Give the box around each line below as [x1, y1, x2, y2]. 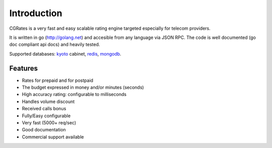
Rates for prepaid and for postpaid [22, 77, 93, 83]
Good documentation [22, 127, 66, 133]
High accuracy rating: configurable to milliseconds [22, 91, 127, 97]
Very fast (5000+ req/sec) [22, 119, 77, 126]
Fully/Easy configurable [22, 113, 71, 119]
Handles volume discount [22, 98, 75, 105]
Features [9, 64, 38, 73]
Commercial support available [22, 134, 84, 140]
